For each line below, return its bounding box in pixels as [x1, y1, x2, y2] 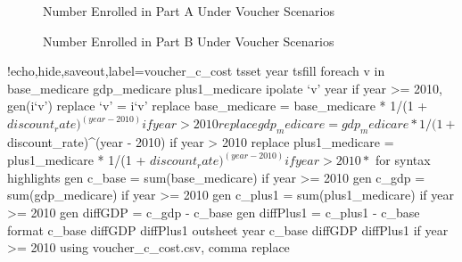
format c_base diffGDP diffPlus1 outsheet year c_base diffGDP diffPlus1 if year [7, 220, 449, 239]
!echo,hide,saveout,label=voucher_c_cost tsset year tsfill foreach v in [7, 61, 385, 80]
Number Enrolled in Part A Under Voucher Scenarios [43, 2, 335, 20]
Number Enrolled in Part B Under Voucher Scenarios [43, 31, 334, 50]
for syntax [375, 151, 431, 169]
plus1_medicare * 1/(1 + [7, 151, 146, 169]
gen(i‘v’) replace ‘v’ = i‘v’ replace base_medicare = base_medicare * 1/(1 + [7, 96, 428, 115]
